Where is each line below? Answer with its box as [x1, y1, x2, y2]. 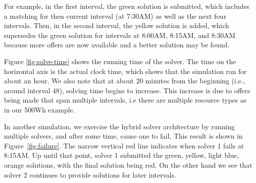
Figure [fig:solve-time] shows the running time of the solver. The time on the [4, 56, 236, 66]
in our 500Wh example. [4, 104, 75, 114]
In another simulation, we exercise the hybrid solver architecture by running [4, 121, 235, 131]
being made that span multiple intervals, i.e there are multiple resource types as [4, 95, 247, 105]
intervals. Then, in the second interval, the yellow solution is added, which [4, 20, 229, 31]
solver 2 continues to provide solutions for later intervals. [4, 169, 176, 180]
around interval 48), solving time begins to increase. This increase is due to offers [4, 85, 251, 95]
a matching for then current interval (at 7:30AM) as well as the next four [4, 10, 227, 21]
